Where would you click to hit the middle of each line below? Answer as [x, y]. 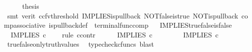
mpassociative [25, 25]
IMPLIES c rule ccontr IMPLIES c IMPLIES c [114, 34]
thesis [31, 6]
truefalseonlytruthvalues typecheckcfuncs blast [81, 44]
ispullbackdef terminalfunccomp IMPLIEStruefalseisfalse [140, 25]
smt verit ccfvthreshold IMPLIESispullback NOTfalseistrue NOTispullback [123, 15]
